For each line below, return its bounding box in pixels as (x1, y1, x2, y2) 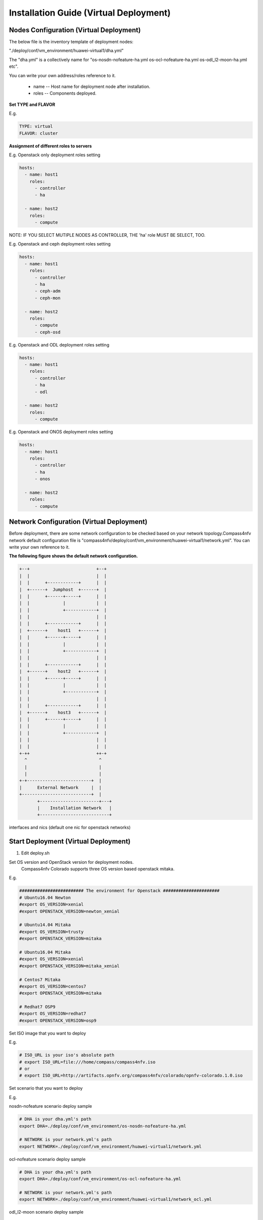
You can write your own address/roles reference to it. (9, 72, 116, 78)
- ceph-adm (35, 288, 61, 294)
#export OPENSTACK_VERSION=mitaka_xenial (19, 963, 120, 969)
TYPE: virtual (19, 123, 53, 129)
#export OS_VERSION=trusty (19, 929, 84, 935)
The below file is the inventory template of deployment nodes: (9, 39, 133, 45)
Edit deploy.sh (21, 850, 50, 856)
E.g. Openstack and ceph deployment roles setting (9, 241, 111, 247)
